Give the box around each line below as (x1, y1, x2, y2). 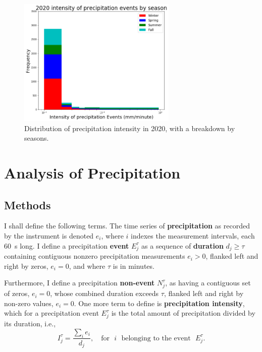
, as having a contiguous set (165, 277, 251, 288)
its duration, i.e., (4, 318, 56, 329)
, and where (69, 260, 106, 271)
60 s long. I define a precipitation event (4, 240, 129, 251)
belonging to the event (121, 334, 191, 342)
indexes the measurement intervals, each (131, 230, 255, 241)
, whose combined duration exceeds (50, 288, 159, 299)
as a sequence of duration (141, 240, 224, 251)
